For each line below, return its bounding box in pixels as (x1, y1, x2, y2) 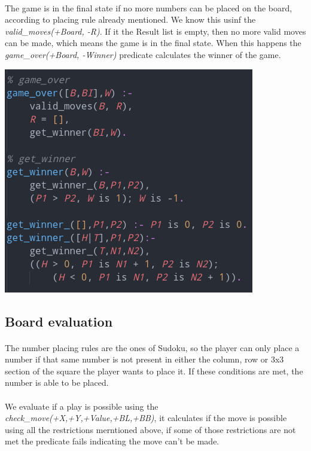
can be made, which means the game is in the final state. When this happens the (5, 36, 301, 49)
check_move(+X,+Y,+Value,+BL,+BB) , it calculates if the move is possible (5, 412, 287, 424)
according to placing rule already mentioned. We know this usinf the (5, 13, 256, 26)
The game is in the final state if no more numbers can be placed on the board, (5, 1, 292, 14)
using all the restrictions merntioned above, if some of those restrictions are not (5, 423, 296, 435)
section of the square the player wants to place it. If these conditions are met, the (5, 364, 303, 377)
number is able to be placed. (5, 376, 109, 389)
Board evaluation (5, 312, 113, 330)
